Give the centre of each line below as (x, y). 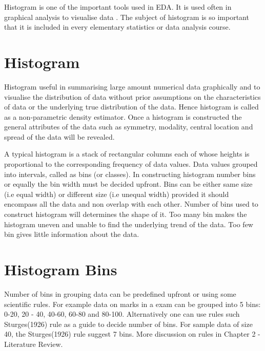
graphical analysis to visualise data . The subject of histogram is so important (127, 17)
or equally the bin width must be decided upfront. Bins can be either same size (128, 184)
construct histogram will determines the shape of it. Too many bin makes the (126, 214)
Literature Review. (34, 344)
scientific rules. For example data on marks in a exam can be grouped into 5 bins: (132, 304)
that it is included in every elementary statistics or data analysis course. (117, 27)
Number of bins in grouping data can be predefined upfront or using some (120, 293)
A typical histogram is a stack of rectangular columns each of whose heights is (127, 154)
